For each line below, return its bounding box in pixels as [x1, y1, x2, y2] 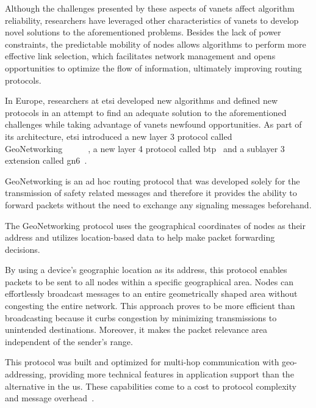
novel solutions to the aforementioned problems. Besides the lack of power [5, 26, 281, 38]
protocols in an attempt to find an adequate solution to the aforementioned [5, 106, 287, 118]
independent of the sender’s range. [5, 335, 133, 348]
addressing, [5, 368, 46, 381]
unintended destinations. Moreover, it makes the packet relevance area [5, 323, 268, 336]
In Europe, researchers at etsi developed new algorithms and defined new [5, 94, 278, 107]
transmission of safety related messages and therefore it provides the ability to [5, 186, 297, 199]
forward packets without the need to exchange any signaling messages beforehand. [5, 198, 312, 211]
